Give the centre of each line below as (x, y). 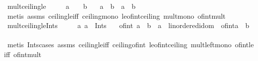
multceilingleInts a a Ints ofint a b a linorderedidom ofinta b (128, 25)
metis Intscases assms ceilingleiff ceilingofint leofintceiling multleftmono (119, 45)
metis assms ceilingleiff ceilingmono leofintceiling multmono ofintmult (116, 15)
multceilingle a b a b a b (71, 6)
